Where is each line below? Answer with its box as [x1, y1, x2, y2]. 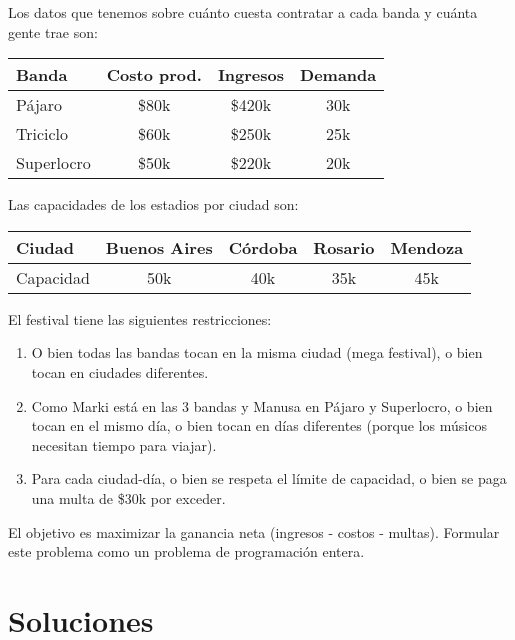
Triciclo [16, 122, 69, 146]
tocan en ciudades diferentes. [31, 361, 209, 382]
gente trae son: [8, 21, 98, 42]
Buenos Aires [105, 235, 213, 259]
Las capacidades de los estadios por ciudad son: [8, 194, 299, 215]
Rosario [313, 235, 375, 259]
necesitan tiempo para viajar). [31, 434, 217, 455]
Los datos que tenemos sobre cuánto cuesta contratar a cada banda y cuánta [8, 2, 478, 22]
